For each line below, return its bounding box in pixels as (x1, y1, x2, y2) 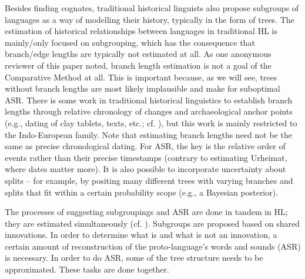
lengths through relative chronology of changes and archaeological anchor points (5, 105, 293, 117)
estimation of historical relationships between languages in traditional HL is (5, 25, 277, 37)
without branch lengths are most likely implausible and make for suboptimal (5, 82, 280, 95)
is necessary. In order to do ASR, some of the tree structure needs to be (5, 251, 263, 264)
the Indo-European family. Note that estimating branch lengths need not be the (5, 128, 292, 140)
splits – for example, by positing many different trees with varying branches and (5, 174, 293, 186)
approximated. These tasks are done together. (5, 263, 169, 275)
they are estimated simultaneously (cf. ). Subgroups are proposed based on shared (5, 217, 300, 229)
